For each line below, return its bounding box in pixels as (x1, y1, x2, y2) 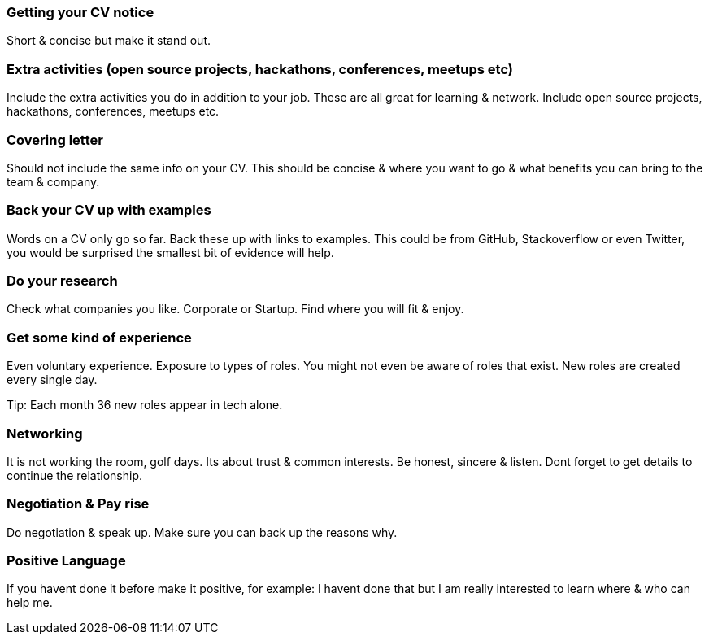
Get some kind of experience (7, 329, 192, 346)
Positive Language (7, 552, 126, 569)
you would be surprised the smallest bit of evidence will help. (7, 245, 334, 259)
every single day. (7, 373, 98, 387)
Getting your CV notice (7, 4, 154, 20)
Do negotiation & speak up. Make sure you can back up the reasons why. (7, 525, 398, 539)
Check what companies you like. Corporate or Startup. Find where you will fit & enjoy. (7, 302, 464, 316)
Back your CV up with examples (7, 202, 211, 219)
